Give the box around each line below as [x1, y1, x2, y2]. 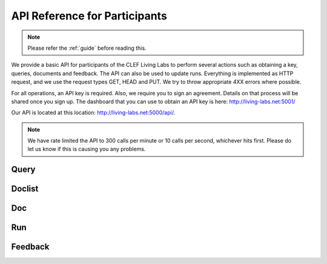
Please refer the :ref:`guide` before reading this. [27, 44, 147, 52]
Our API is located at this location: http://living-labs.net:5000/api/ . [11, 109, 176, 117]
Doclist [11, 184, 39, 194]
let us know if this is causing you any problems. [27, 146, 146, 153]
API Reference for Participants [11, 9, 168, 22]
